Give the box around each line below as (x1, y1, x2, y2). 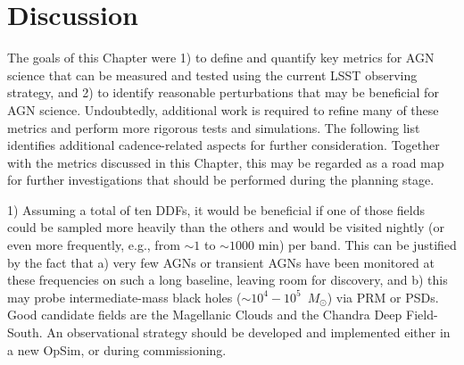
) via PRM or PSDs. (327, 287, 439, 306)
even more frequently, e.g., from (7, 236, 180, 254)
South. (7, 323, 43, 342)
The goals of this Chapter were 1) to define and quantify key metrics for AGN (7, 48, 435, 67)
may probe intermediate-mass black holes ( (7, 287, 242, 306)
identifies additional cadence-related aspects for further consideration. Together (7, 136, 440, 154)
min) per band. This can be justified (258, 236, 457, 254)
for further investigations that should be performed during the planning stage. (7, 170, 435, 189)
